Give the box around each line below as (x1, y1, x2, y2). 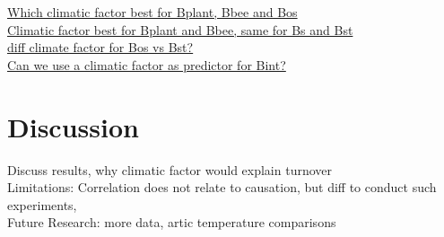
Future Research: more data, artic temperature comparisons (7, 213, 336, 232)
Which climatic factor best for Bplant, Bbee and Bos (7, 3, 298, 21)
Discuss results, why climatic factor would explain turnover (7, 160, 333, 179)
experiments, (7, 195, 77, 214)
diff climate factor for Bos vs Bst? (7, 38, 194, 57)
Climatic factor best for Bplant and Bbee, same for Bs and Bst (7, 20, 353, 39)
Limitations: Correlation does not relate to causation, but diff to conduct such (7, 178, 437, 197)
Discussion (7, 108, 139, 145)
